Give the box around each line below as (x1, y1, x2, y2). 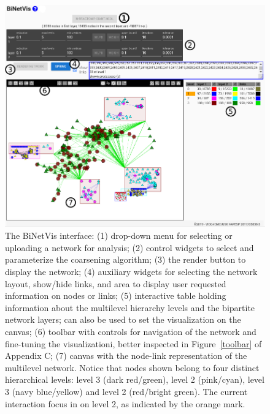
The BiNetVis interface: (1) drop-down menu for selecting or (5, 229, 233, 242)
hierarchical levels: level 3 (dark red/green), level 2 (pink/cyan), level (5, 373, 264, 386)
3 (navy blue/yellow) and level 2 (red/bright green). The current (5, 385, 248, 397)
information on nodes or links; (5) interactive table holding (5, 289, 226, 302)
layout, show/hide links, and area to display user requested (5, 277, 226, 290)
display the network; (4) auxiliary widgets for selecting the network (5, 265, 258, 278)
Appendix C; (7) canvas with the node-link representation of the (5, 349, 247, 362)
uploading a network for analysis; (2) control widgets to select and (5, 241, 254, 254)
